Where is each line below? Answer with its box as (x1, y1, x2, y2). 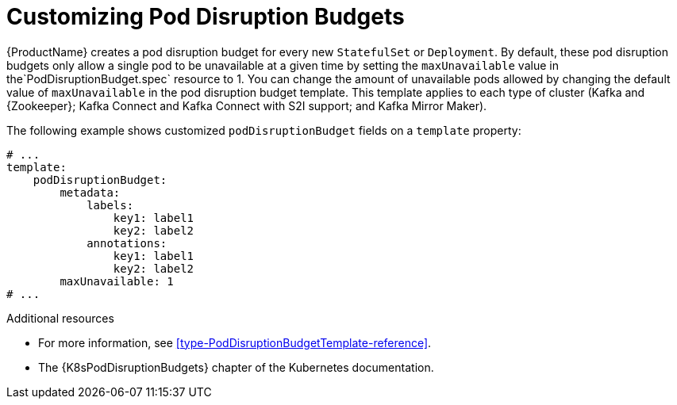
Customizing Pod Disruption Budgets (6, 3, 405, 30)
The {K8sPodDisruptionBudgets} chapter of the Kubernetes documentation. (38, 360, 434, 374)
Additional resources (6, 311, 114, 325)
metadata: (60, 185, 121, 199)
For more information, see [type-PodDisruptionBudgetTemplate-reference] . (38, 335, 432, 350)
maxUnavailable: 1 (60, 274, 174, 288)
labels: (87, 198, 134, 212)
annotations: (87, 236, 167, 250)
